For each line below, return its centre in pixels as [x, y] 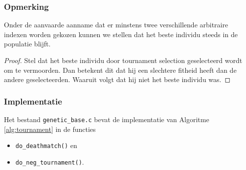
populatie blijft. [27, 44]
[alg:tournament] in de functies [50, 129]
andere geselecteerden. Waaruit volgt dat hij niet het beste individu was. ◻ [117, 79]
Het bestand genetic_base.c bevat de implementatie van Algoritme [107, 119]
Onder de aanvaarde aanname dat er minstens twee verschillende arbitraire [116, 25]
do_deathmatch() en [46, 145]
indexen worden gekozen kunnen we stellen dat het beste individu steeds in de [121, 34]
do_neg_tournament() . [50, 161]
